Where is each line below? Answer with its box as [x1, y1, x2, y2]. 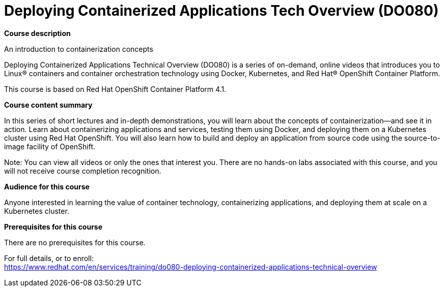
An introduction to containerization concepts [4, 44, 153, 53]
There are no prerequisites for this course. [4, 238, 146, 247]
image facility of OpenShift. [4, 142, 96, 151]
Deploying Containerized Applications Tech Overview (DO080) [4, 2, 439, 19]
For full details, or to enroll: [4, 253, 94, 263]
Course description [4, 28, 71, 38]
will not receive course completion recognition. [4, 166, 161, 175]
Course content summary [4, 100, 93, 109]
